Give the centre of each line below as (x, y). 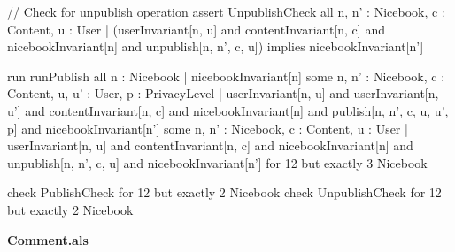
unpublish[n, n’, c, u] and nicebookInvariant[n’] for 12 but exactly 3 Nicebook (217, 162)
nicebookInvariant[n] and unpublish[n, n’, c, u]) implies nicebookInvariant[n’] (216, 46)
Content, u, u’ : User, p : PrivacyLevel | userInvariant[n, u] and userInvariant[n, (223, 93)
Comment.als (48, 239)
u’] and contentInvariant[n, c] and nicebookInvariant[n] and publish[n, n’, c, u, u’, (228, 110)
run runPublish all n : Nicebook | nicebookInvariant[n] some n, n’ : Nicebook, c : (226, 76)
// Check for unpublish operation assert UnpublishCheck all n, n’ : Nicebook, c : (226, 11)
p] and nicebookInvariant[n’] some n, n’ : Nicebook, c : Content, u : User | (208, 128)
